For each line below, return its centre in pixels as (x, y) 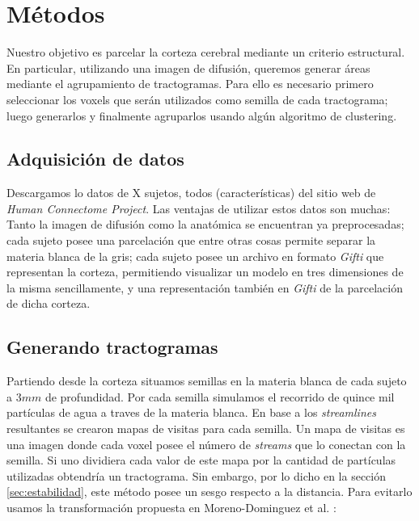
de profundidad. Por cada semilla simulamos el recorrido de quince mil (220, 396)
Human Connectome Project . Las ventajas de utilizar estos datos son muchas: (199, 208)
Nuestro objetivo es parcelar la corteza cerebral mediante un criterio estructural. (206, 52)
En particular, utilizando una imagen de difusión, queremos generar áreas (188, 67)
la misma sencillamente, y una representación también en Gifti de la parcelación (205, 287)
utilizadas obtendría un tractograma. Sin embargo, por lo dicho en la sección (196, 475)
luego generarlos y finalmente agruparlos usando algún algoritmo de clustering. (202, 115)
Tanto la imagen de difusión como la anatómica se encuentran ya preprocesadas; (205, 224)
